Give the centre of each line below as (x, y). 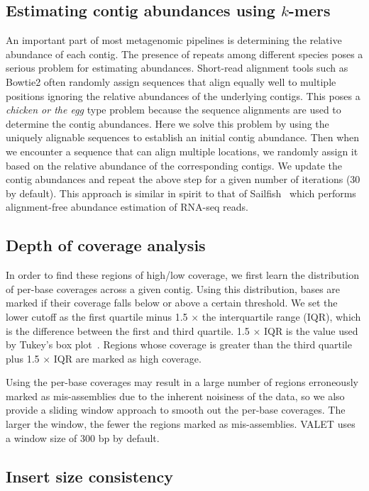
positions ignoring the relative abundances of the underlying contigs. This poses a (183, 95)
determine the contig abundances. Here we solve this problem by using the (167, 123)
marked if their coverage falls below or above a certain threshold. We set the (172, 303)
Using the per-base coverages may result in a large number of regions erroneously (182, 382)
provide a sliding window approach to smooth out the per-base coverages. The (176, 410)
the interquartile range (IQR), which (281, 316)
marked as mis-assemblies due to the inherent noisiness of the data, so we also (175, 396)
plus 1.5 (23, 358)
